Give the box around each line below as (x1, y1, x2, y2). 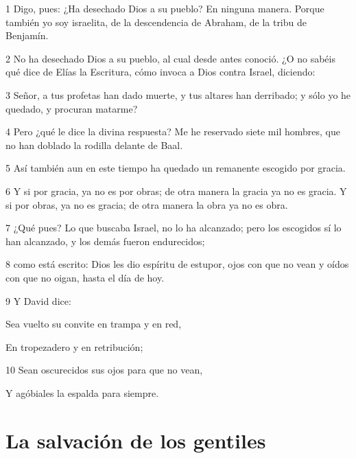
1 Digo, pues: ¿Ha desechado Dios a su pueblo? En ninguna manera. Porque (5, 1, 324, 15)
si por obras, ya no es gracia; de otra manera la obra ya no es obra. (5, 197, 288, 211)
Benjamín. (5, 28, 49, 43)
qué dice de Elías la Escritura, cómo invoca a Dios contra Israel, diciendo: (5, 65, 316, 79)
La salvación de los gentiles (5, 426, 266, 454)
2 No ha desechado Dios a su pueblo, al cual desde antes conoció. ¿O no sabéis (5, 51, 335, 65)
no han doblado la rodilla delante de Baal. (5, 137, 183, 152)
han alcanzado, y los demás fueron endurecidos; (5, 233, 205, 248)
